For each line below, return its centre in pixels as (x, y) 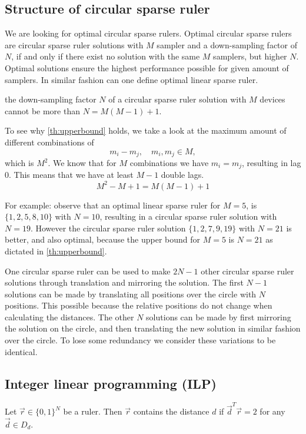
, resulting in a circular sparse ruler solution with (188, 216)
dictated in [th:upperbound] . (56, 251)
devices (272, 99)
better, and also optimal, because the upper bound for (103, 239)
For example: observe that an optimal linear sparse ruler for (113, 205)
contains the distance (171, 411)
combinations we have (169, 163)
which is (19, 163)
